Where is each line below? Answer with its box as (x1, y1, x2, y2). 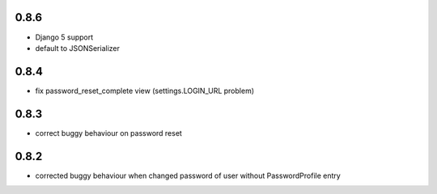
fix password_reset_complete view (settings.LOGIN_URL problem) (35, 86, 255, 95)
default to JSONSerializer (35, 43, 121, 53)
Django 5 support (35, 32, 94, 42)
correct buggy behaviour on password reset (35, 128, 182, 137)
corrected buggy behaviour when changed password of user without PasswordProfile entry (35, 171, 342, 180)
